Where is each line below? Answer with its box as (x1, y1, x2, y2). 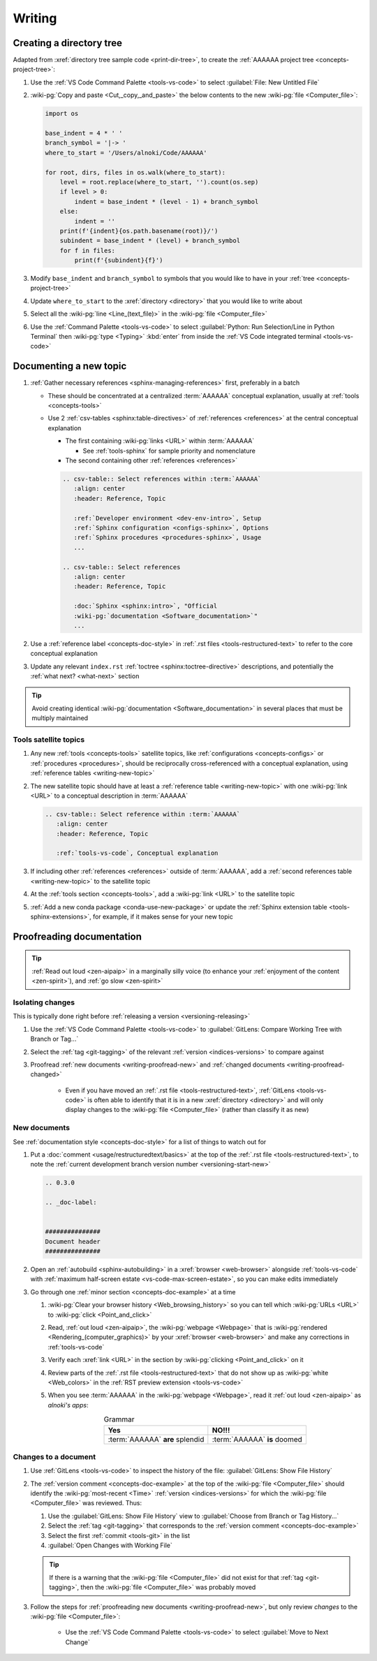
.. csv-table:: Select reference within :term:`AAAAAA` (45, 810, 241, 818)
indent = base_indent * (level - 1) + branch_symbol (74, 198, 259, 205)
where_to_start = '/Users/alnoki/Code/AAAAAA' (45, 149, 207, 156)
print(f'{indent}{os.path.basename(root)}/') (59, 227, 219, 235)
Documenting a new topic (13, 360, 127, 372)
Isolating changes (13, 997, 75, 1007)
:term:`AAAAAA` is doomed (212, 1434, 303, 1444)
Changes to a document (13, 1451, 96, 1461)
